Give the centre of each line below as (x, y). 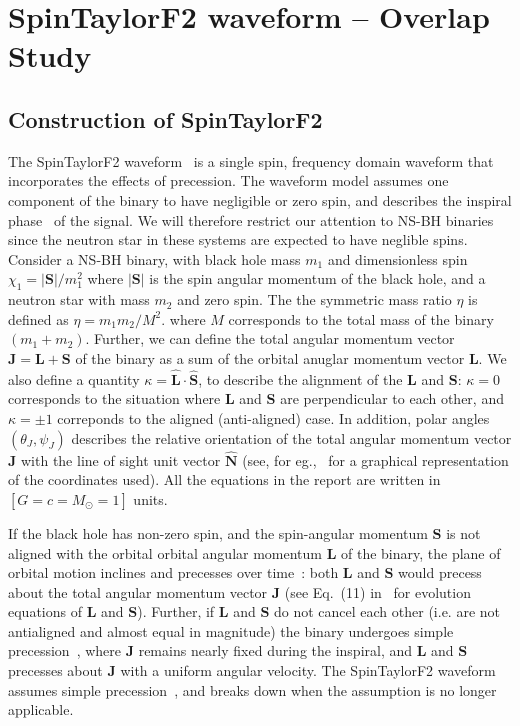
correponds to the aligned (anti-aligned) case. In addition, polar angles (273, 417)
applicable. (41, 709)
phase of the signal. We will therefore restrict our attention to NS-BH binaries (251, 219)
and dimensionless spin (397, 258)
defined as (38, 318)
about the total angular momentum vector (138, 591)
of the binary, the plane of (421, 552)
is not (463, 532)
